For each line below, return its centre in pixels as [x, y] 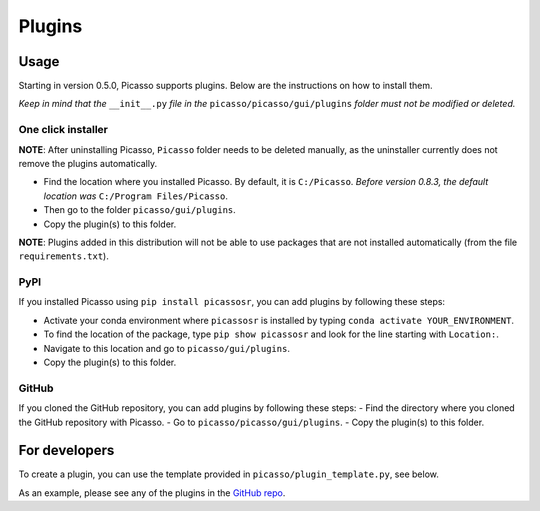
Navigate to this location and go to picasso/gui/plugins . [166, 348]
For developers [66, 450]
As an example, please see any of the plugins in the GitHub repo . [152, 492]
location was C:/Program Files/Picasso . [136, 196]
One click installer [63, 130]
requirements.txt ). [63, 256]
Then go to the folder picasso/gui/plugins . [140, 210]
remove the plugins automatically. [88, 163]
